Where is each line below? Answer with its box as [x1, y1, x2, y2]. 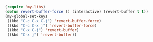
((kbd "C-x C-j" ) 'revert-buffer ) [7, 28, 79, 33]
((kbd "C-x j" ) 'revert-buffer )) [7, 32, 77, 37]
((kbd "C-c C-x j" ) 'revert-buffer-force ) [7, 23, 97, 28]
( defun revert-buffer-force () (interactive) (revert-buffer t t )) [5, 9, 149, 14]
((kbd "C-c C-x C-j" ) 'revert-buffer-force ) [7, 18, 101, 23]
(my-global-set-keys [5, 14, 48, 19]
